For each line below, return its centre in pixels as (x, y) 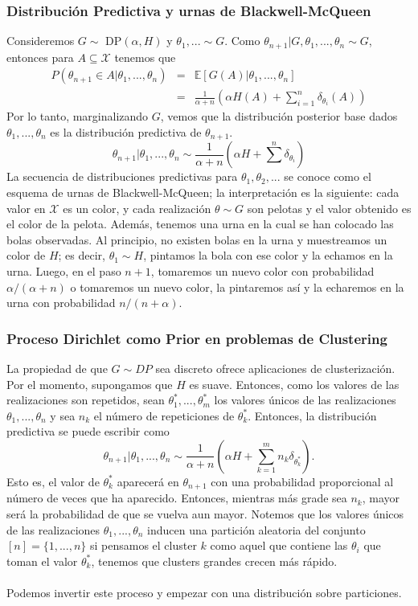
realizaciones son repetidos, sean (86, 400)
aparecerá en (148, 481)
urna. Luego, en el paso (64, 270)
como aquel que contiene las (279, 545)
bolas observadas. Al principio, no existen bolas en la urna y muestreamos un (197, 239)
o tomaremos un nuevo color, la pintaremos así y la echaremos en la (237, 287)
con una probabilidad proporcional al (302, 481)
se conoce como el (328, 176)
